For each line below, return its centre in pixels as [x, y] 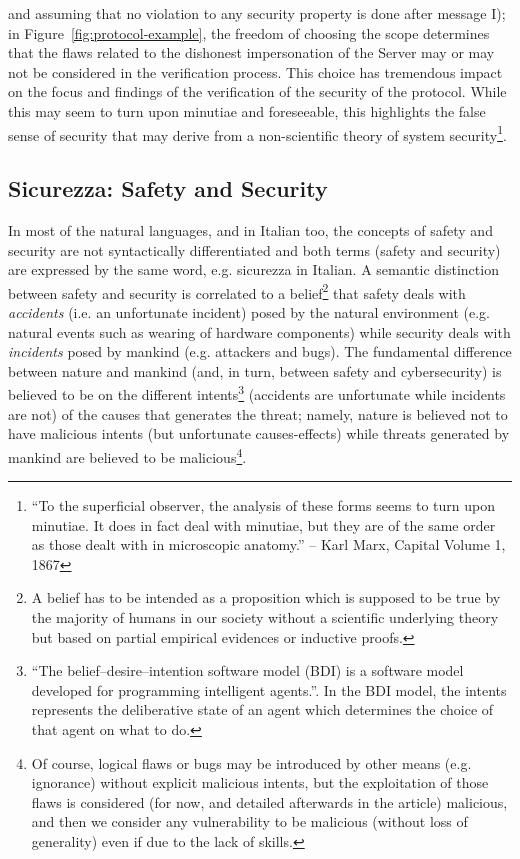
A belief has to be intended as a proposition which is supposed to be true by [266, 597]
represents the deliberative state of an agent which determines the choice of [262, 709]
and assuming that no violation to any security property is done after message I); [257, 13]
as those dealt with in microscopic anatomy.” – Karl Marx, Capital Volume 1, [268, 544]
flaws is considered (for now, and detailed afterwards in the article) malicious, [269, 801]
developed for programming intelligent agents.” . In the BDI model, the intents [269, 689]
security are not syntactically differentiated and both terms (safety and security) [254, 249]
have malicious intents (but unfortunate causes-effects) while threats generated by [259, 433]
